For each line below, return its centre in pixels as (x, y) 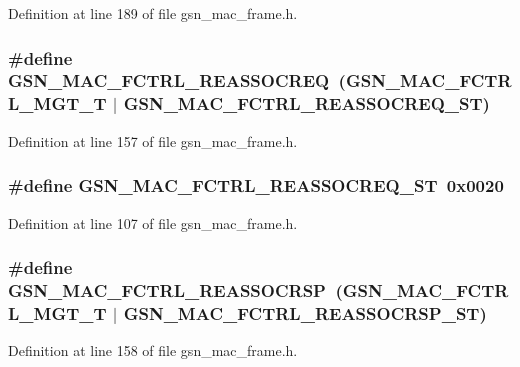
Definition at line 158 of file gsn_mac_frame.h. (153, 350)
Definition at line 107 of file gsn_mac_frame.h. (153, 222)
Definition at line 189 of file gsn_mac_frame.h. (153, 13)
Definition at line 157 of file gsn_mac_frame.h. (153, 140)
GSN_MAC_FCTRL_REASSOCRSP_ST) (305, 312)
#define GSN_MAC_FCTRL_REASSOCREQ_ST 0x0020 (256, 185)
